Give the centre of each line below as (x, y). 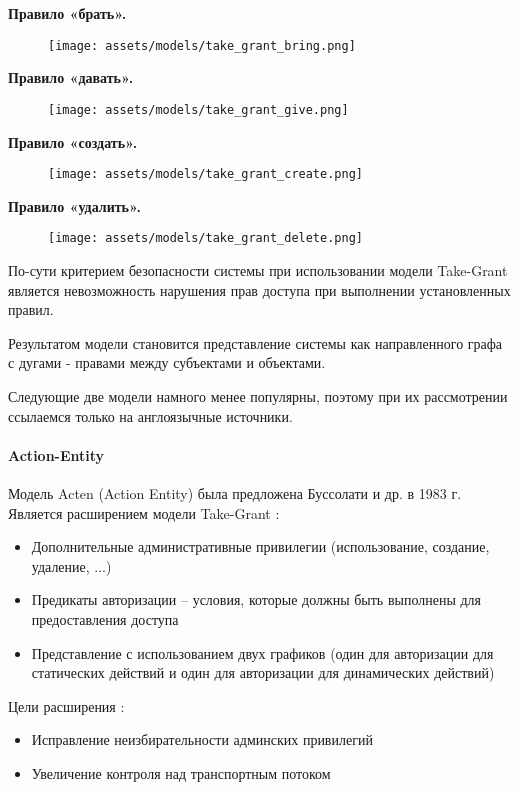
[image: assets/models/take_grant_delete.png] (205, 238)
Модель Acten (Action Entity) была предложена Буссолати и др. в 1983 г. (235, 492)
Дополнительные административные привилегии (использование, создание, (260, 546)
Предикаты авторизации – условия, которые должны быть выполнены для (256, 599)
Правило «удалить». (75, 205)
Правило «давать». (71, 77)
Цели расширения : (66, 705)
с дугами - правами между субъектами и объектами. (167, 362)
